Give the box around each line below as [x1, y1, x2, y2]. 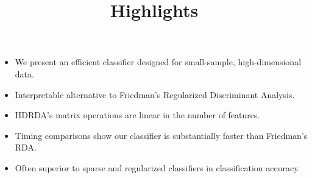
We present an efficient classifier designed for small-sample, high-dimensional [15, 55, 302, 68]
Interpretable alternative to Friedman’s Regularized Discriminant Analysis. [15, 88, 295, 101]
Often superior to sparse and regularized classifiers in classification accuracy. [15, 161, 300, 174]
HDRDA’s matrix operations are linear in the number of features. [15, 109, 260, 121]
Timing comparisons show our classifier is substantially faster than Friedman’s [15, 129, 308, 141]
